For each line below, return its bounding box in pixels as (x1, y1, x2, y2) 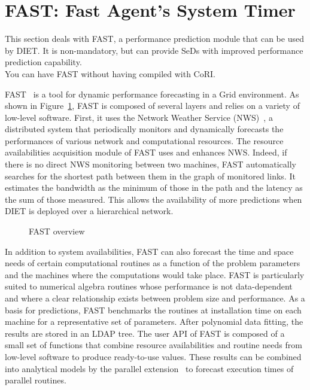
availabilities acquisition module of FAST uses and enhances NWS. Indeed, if (5, 146, 287, 159)
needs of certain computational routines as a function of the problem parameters (5, 257, 300, 269)
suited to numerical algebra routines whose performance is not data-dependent (5, 280, 293, 292)
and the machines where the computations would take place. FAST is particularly (5, 268, 305, 281)
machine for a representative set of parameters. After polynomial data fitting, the (5, 315, 303, 328)
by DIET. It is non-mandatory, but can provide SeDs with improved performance (5, 44, 303, 56)
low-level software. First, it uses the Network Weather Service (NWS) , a (5, 111, 273, 123)
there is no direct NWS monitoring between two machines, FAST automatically (5, 158, 296, 170)
